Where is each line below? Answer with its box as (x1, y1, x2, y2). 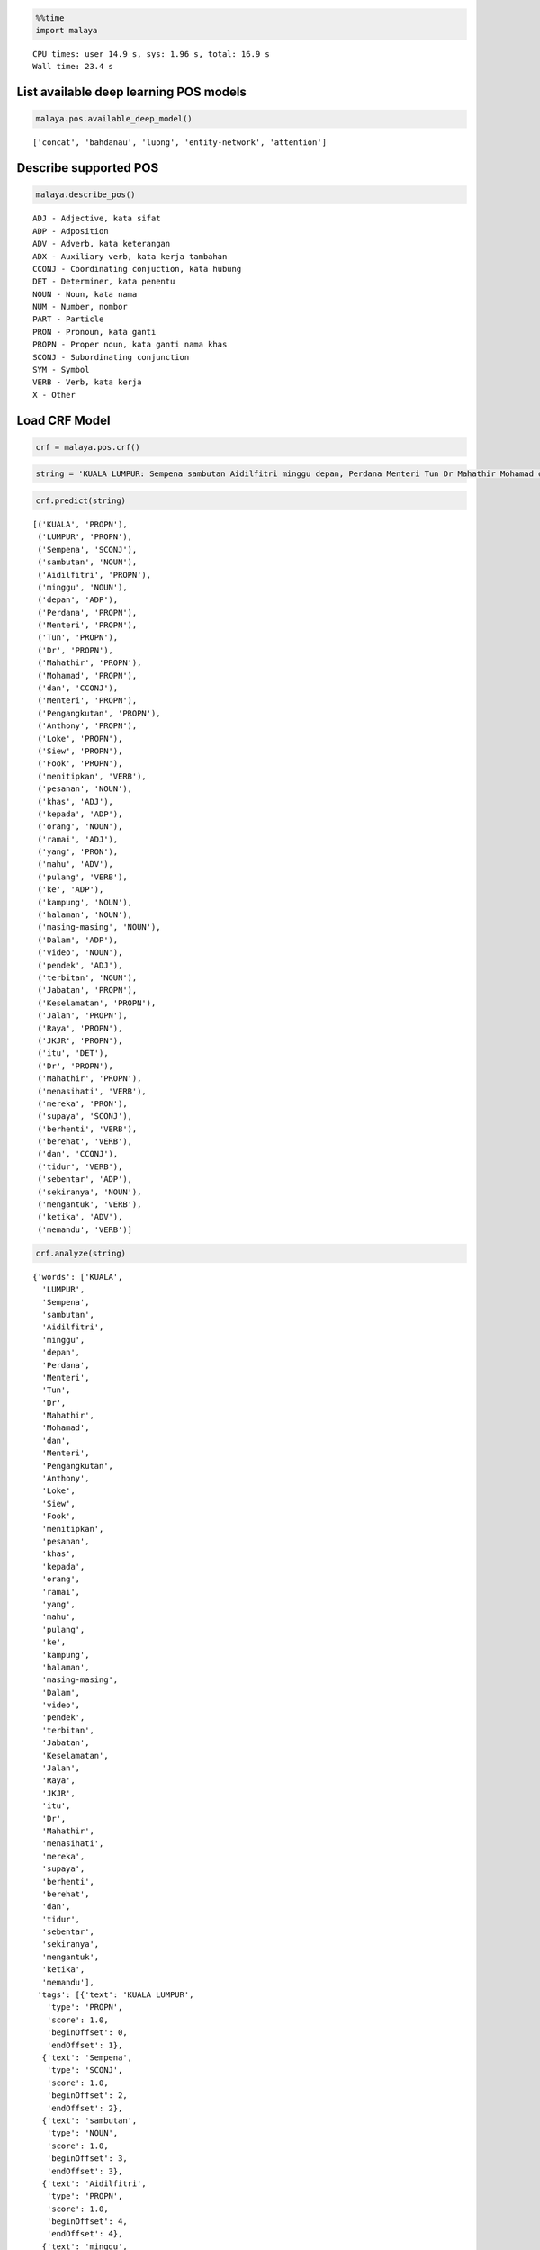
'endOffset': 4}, (46, 2228, 123, 2239)
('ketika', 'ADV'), (37, 1211, 123, 1222)
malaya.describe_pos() (35, 190, 136, 200)
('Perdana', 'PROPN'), (37, 607, 138, 617)
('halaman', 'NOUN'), (37, 910, 133, 920)
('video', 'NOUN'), (37, 948, 123, 958)
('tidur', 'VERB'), (37, 1161, 123, 1172)
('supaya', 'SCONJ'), (37, 1111, 133, 1121)
